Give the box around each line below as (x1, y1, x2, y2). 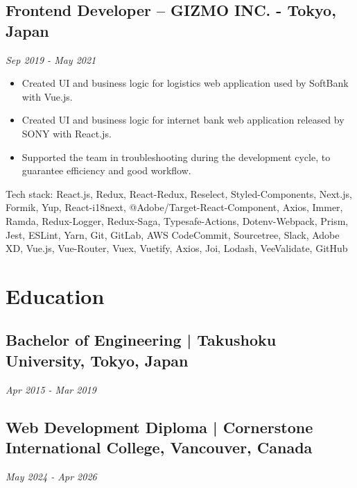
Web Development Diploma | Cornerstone (6, 416, 313, 437)
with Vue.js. (21, 89, 73, 103)
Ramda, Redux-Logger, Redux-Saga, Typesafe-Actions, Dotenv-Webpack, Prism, (6, 213, 349, 228)
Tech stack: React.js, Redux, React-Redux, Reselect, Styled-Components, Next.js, (6, 186, 352, 201)
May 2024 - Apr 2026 (6, 469, 97, 483)
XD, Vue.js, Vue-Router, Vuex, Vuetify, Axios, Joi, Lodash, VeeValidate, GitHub (6, 241, 348, 255)
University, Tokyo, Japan (6, 349, 189, 371)
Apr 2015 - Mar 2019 (6, 382, 96, 396)
